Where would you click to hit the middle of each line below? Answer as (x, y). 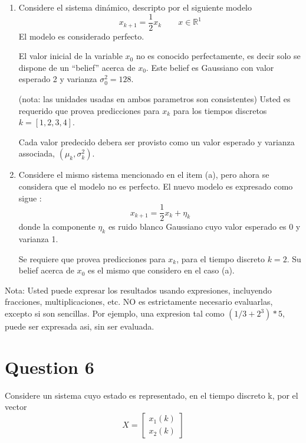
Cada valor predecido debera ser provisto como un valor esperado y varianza (157, 141)
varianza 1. (38, 239)
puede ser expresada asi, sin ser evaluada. (80, 326)
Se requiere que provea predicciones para (92, 258)
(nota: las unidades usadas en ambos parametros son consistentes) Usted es (154, 99)
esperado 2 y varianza (58, 79)
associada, (37, 153)
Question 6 (50, 367)
